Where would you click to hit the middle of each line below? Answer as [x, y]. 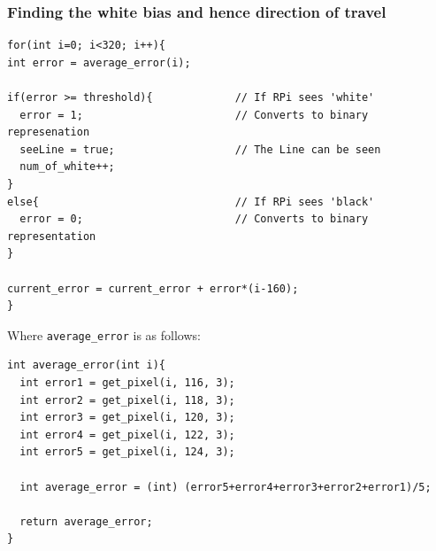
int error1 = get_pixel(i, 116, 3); [127, 382]
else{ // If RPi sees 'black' [191, 202]
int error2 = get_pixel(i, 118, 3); [127, 400]
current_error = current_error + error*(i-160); [153, 288]
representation [52, 236]
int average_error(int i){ [86, 365]
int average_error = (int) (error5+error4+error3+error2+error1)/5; [226, 487]
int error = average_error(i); [99, 62]
